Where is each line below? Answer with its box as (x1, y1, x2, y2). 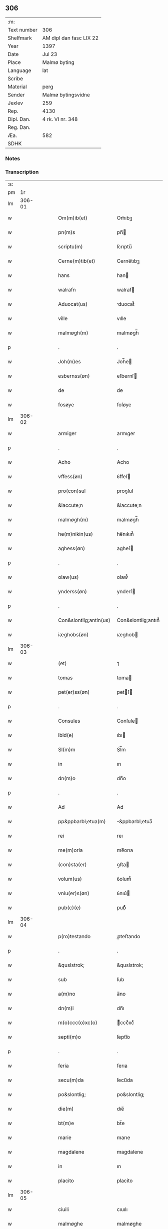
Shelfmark (7, 34, 32, 41)
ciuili (58, 1206, 69, 1213)
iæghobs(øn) (58, 631, 89, 638)
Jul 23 (42, 50, 57, 57)
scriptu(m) (58, 243, 83, 250)
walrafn (58, 286, 76, 293)
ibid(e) (58, 732, 74, 739)
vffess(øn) (58, 473, 83, 480)
